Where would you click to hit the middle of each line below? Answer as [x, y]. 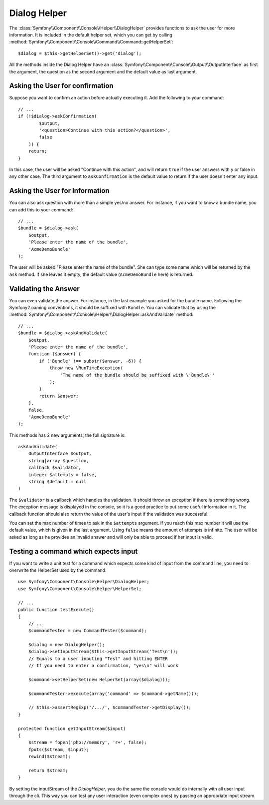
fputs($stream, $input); [59, 749]
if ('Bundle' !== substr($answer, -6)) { [90, 361]
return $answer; [59, 396]
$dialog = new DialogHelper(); [67, 644]
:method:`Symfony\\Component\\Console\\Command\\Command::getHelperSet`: [91, 42]
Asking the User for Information [59, 191]
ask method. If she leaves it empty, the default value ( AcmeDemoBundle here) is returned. [101, 274]
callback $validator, [55, 468]
